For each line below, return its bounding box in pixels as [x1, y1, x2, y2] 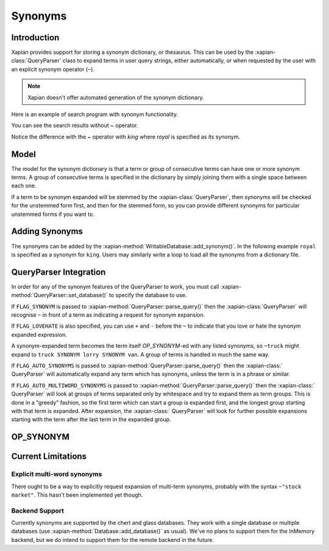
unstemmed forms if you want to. [11, 211, 94, 218]
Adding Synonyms [11, 226, 83, 237]
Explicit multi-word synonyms [11, 470, 102, 478]
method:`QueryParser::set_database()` [11, 292, 108, 299]
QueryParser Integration [11, 267, 106, 277]
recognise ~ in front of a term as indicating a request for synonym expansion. [11, 311, 205, 319]
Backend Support [11, 506, 64, 515]
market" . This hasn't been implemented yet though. [11, 491, 143, 499]
